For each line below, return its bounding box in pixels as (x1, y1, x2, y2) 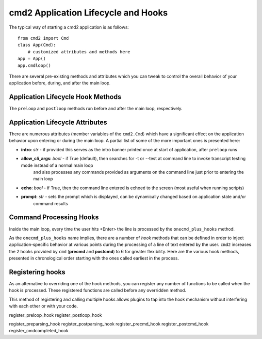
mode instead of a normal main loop (21, 162, 93, 168)
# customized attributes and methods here (27, 49, 131, 54)
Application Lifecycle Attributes (9, 118, 108, 126)
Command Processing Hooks (9, 213, 99, 222)
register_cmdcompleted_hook (9, 328, 69, 334)
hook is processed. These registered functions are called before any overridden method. (9, 288, 186, 293)
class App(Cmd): (17, 42, 56, 48)
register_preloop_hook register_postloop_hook (9, 312, 102, 318)
